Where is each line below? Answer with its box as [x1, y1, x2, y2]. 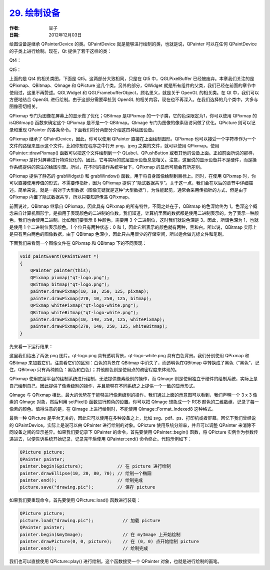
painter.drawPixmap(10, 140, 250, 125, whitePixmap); [30, 316, 165, 322]
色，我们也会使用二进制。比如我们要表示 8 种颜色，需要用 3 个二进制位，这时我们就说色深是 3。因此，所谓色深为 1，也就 [9, 217, 259, 223]
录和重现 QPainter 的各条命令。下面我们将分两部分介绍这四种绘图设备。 [9, 126, 157, 132]
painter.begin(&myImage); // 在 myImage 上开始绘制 [19, 532, 181, 537]
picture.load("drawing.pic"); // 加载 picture [19, 518, 161, 523]
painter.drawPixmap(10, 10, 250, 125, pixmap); [30, 289, 149, 294]
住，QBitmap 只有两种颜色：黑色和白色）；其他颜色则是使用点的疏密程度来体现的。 [9, 366, 179, 372]
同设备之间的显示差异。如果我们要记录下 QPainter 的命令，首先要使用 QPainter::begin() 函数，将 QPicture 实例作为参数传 [9, 429, 258, 435]
